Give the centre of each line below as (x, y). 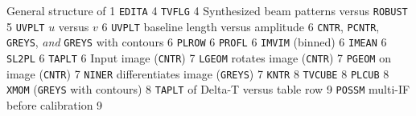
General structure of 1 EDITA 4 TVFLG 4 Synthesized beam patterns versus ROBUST (207, 10)
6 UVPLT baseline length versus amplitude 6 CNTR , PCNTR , (241, 26)
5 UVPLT (26, 26)
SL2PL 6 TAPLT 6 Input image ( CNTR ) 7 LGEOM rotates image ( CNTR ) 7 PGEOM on (199, 57)
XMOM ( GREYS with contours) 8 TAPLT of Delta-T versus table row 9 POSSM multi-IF (208, 89)
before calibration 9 (55, 104)
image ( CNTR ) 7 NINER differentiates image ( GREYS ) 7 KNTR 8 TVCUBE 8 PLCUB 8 (198, 73)
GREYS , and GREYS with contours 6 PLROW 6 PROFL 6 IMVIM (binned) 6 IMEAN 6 (197, 42)
